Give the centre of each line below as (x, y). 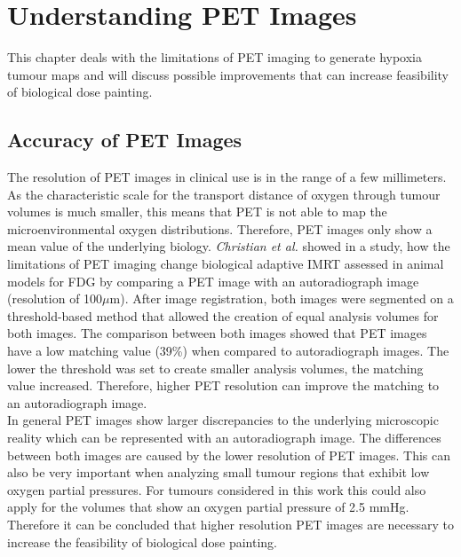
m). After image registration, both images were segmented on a (282, 298)
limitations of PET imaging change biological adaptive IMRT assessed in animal (226, 264)
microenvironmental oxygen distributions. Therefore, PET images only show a (220, 228)
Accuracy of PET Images (125, 140)
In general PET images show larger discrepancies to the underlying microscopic (223, 420)
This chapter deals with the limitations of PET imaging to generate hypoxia (215, 57)
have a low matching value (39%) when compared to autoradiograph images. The (228, 351)
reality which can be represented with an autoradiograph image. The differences (224, 438)
